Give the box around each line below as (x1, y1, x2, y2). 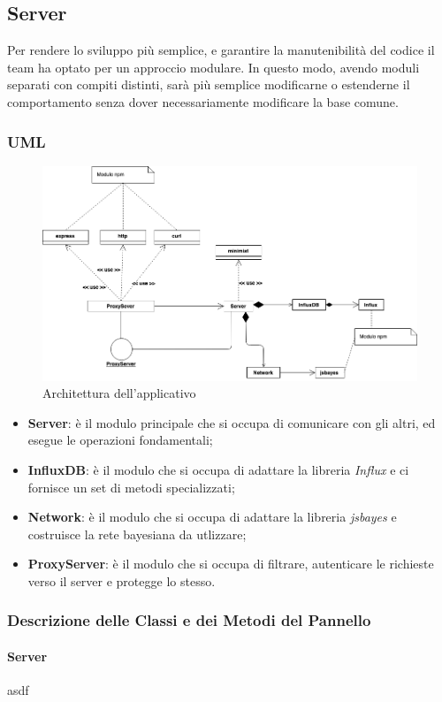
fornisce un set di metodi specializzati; (27, 477, 235, 496)
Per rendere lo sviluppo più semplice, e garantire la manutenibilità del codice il (7, 41, 435, 59)
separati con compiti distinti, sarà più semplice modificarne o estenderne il (7, 75, 410, 94)
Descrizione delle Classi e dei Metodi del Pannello (7, 609, 371, 631)
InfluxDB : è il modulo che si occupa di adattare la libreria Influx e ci (27, 460, 409, 478)
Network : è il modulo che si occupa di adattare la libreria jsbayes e (27, 507, 397, 526)
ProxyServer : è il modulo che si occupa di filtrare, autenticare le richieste (27, 554, 434, 573)
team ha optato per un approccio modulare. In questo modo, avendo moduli (7, 57, 420, 76)
